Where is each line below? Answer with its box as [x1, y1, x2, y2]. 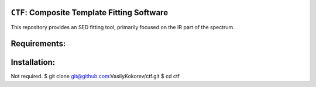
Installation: [11, 57, 56, 67]
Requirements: [11, 39, 66, 49]
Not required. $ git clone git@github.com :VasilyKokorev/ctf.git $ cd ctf [11, 73, 180, 80]
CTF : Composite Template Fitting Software [11, 8, 169, 18]
